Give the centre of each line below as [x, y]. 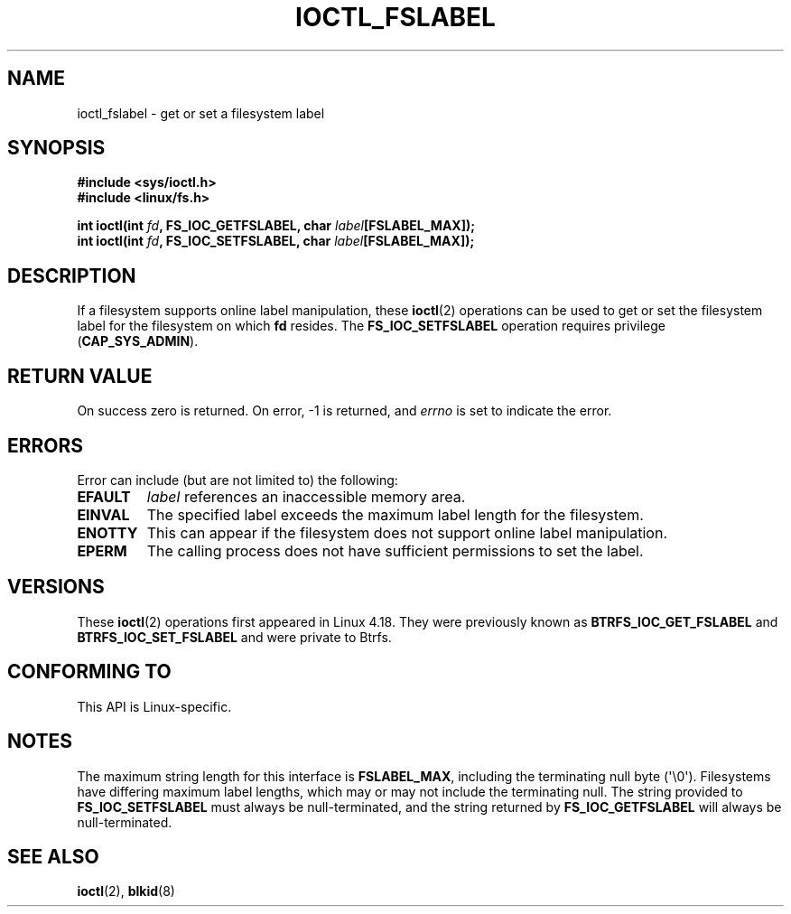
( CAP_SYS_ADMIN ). [138, 341]
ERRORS [46, 445]
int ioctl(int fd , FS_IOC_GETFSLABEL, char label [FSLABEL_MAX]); [276, 226]
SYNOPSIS [56, 148]
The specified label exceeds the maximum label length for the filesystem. [395, 514]
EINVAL [103, 514]
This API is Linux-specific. [154, 706]
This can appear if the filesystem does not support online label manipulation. [407, 532]
